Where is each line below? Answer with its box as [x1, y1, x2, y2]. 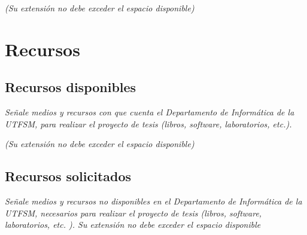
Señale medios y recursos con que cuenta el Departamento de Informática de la [5, 106, 294, 118]
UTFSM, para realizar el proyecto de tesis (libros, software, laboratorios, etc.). [5, 117, 292, 130]
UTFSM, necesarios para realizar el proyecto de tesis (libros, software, [5, 206, 262, 219]
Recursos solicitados [5, 167, 132, 185]
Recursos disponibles [5, 78, 136, 96]
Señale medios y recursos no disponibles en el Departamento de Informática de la [5, 195, 302, 207]
